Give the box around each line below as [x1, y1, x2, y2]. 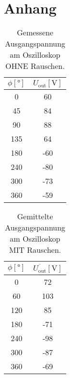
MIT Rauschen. [9, 244, 61, 256]
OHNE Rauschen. [5, 60, 65, 72]
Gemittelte [17, 211, 53, 222]
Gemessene [17, 27, 54, 38]
